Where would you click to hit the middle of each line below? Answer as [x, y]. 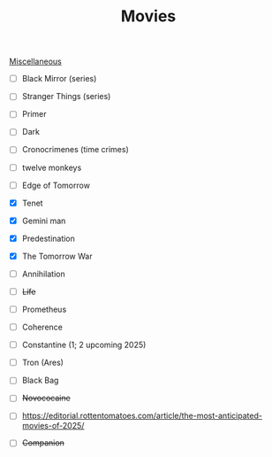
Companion [43, 443]
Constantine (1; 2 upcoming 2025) [84, 345]
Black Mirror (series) [59, 79]
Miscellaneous [35, 62]
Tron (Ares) [43, 363]
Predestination [48, 238]
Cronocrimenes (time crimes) [76, 150]
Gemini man [44, 221]
